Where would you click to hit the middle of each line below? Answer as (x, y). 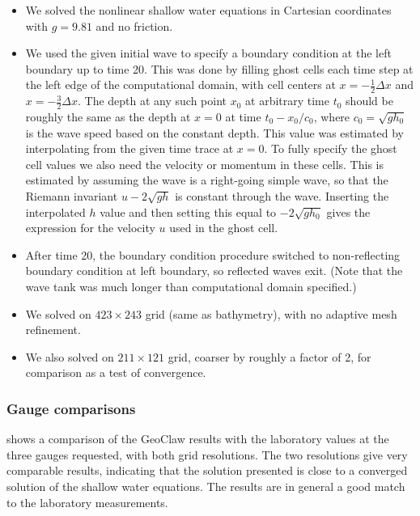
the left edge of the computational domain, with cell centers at (180, 85)
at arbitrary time (288, 101)
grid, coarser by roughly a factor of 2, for (269, 356)
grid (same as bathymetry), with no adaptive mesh (271, 313)
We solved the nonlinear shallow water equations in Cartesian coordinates (208, 10)
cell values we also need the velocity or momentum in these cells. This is (204, 164)
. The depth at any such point (152, 101)
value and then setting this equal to (188, 211)
